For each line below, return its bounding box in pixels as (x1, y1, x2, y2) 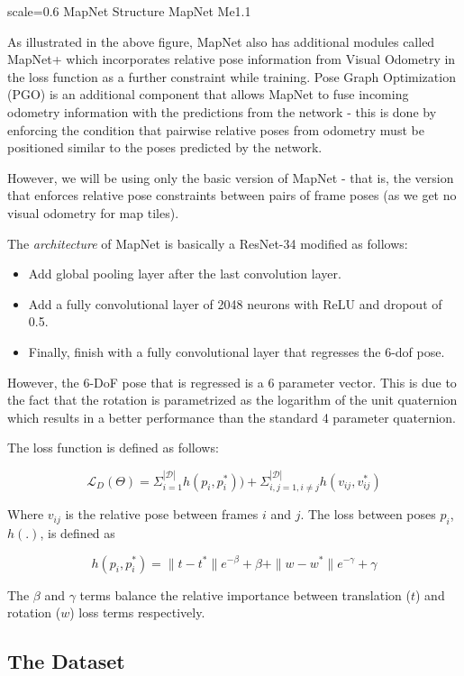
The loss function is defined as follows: (7, 438, 219, 457)
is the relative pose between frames (65, 505, 259, 524)
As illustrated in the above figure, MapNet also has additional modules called (7, 32, 435, 50)
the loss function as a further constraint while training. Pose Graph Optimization (7, 67, 456, 86)
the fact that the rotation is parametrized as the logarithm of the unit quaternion (7, 390, 458, 409)
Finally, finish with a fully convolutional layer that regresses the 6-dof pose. (28, 342, 445, 361)
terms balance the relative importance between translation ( (79, 585, 411, 604)
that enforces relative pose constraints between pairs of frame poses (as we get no (7, 186, 457, 205)
